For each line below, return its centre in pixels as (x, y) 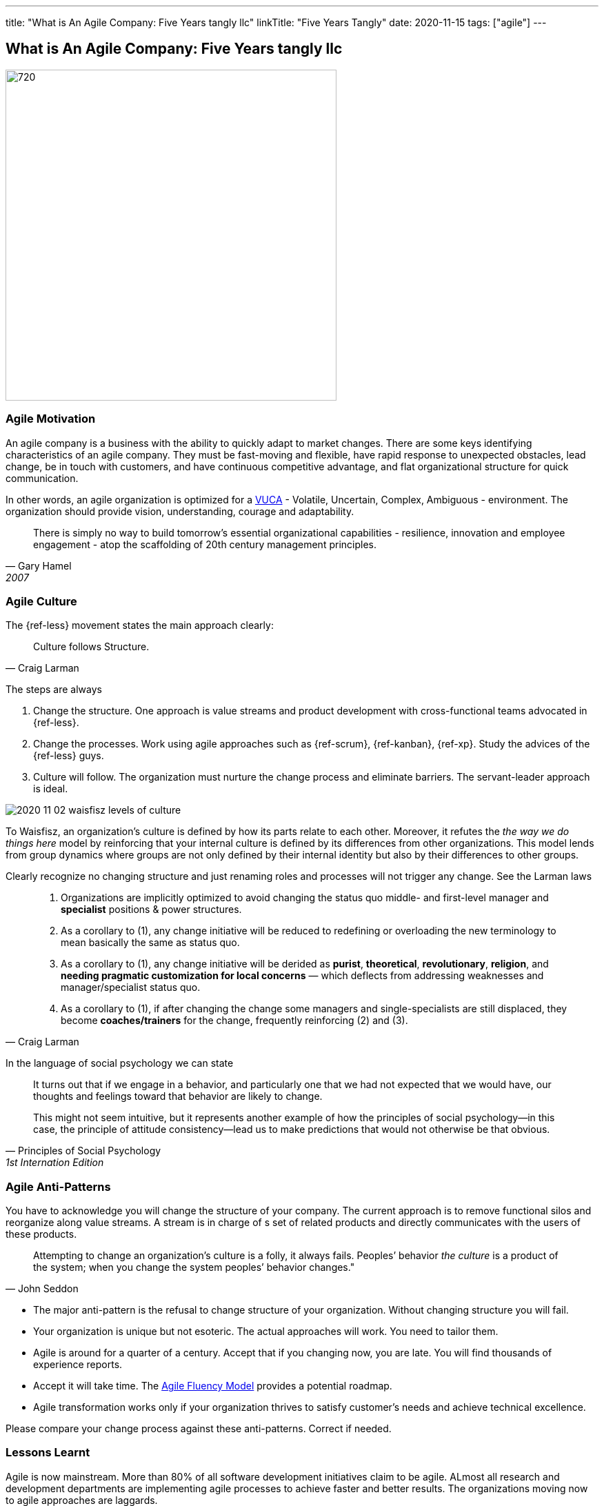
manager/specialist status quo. (131, 987)
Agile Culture (41, 601)
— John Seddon (42, 1289)
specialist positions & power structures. (151, 910)
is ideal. (51, 789)
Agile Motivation (51, 419)
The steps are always (54, 690)
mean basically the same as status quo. (150, 943)
